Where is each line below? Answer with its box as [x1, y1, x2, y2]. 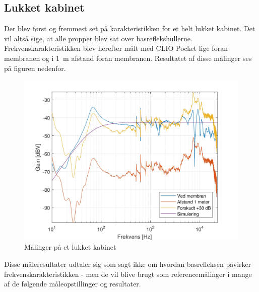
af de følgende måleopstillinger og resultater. [4, 278, 141, 289]
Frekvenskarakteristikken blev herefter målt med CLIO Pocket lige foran [4, 43, 228, 53]
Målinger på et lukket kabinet [24, 242, 116, 252]
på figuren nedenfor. [4, 62, 66, 73]
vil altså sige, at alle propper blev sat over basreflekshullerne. [4, 33, 192, 43]
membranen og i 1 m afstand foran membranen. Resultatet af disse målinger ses [4, 52, 252, 63]
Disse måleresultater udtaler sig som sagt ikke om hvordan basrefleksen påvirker [4, 258, 251, 269]
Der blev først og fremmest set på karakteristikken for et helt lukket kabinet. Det [4, 23, 255, 34]
